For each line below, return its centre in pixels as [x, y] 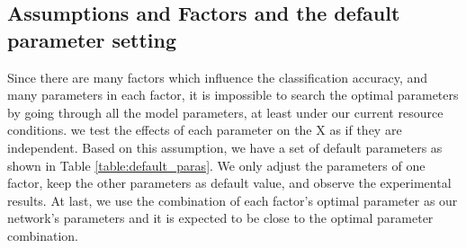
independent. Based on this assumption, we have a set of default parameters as [225, 147]
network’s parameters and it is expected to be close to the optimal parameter [220, 218]
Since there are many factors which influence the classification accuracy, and [218, 77]
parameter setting [92, 39]
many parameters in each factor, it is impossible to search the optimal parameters [233, 95]
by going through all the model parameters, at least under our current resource [225, 112]
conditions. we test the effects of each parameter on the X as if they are [205, 130]
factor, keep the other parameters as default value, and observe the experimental [229, 183]
